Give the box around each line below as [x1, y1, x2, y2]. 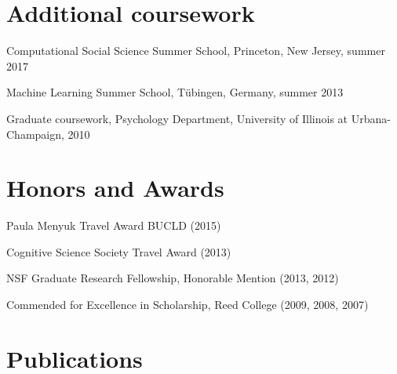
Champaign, [6, 125, 64, 142]
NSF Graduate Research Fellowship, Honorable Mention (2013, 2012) [6, 270, 339, 286]
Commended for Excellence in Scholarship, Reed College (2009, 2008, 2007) [6, 296, 369, 312]
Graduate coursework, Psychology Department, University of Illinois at [6, 110, 348, 126]
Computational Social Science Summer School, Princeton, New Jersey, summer [6, 42, 385, 59]
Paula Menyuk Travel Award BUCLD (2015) [6, 217, 221, 234]
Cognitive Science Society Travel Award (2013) [6, 243, 231, 260]
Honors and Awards [6, 172, 224, 204]
